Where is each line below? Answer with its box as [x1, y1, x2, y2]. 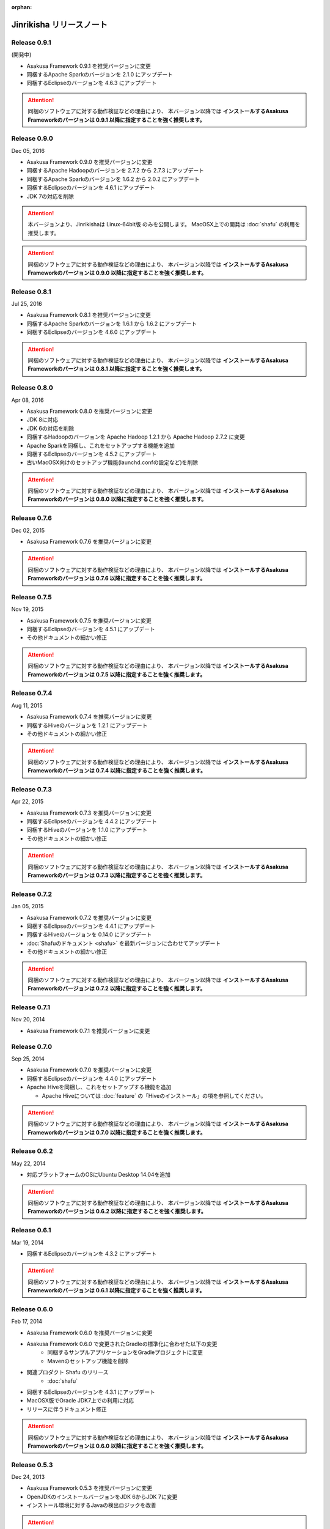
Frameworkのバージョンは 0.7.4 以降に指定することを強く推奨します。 [28, 767, 206, 774]
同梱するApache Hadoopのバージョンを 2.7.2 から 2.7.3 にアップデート [26, 167, 205, 174]
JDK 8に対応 [26, 416, 59, 423]
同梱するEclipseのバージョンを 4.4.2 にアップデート [26, 818, 157, 825]
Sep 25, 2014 [11, 1055, 45, 1062]
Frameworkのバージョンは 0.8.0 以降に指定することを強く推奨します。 [28, 495, 207, 503]
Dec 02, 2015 [11, 527, 45, 534]
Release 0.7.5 [11, 593, 52, 601]
